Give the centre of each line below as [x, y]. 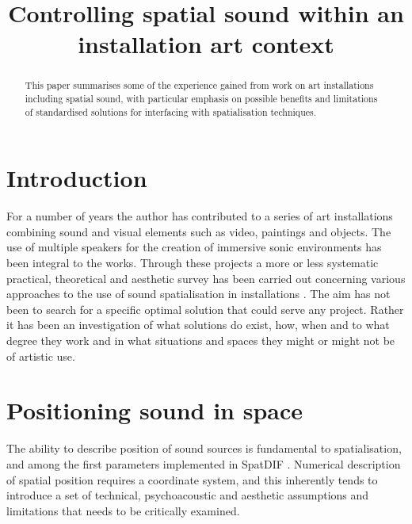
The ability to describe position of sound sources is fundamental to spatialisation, [204, 448]
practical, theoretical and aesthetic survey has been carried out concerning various [206, 278]
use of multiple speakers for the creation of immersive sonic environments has [194, 247]
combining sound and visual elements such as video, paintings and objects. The [199, 231]
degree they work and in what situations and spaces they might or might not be [201, 340]
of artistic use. [41, 356]
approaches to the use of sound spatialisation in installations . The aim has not [198, 294]
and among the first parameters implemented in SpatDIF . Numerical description [204, 463]
